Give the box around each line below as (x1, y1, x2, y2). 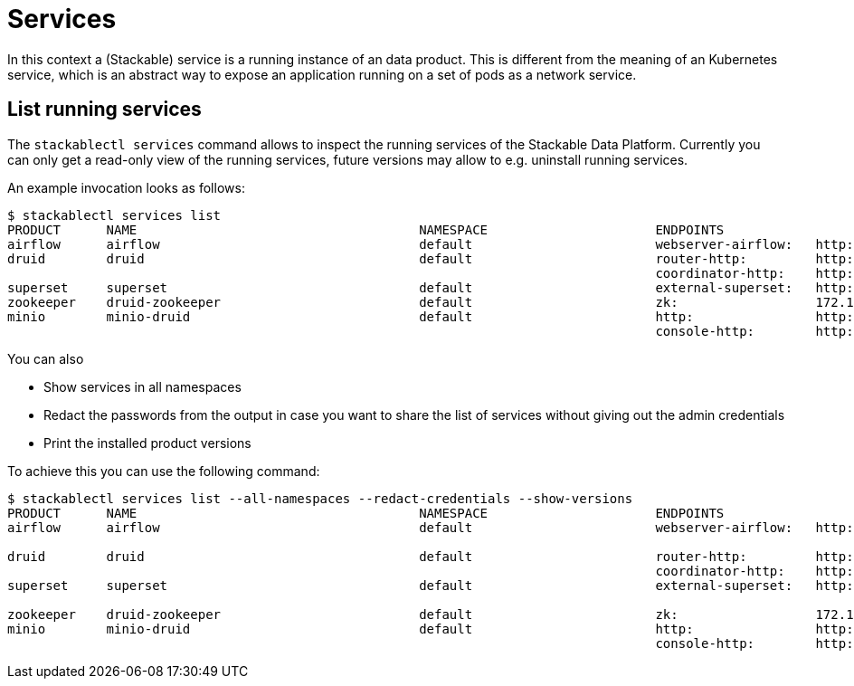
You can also (7, 350, 84, 367)
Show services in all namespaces (43, 378, 242, 395)
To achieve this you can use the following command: (7, 462, 320, 479)
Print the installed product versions (43, 434, 251, 451)
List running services (7, 98, 202, 121)
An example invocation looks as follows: (7, 179, 245, 195)
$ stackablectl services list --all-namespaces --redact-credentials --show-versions (7, 491, 633, 506)
